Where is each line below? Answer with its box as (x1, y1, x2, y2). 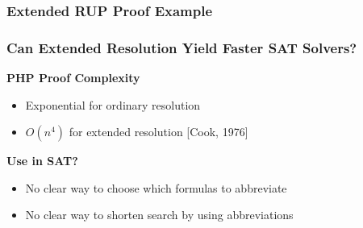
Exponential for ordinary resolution (25, 96, 201, 113)
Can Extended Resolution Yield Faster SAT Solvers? (6, 37, 357, 57)
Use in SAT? (6, 152, 78, 169)
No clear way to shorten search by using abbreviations (25, 206, 294, 223)
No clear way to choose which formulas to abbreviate (25, 179, 287, 196)
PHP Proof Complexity (6, 69, 140, 86)
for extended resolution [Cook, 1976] (69, 123, 248, 140)
